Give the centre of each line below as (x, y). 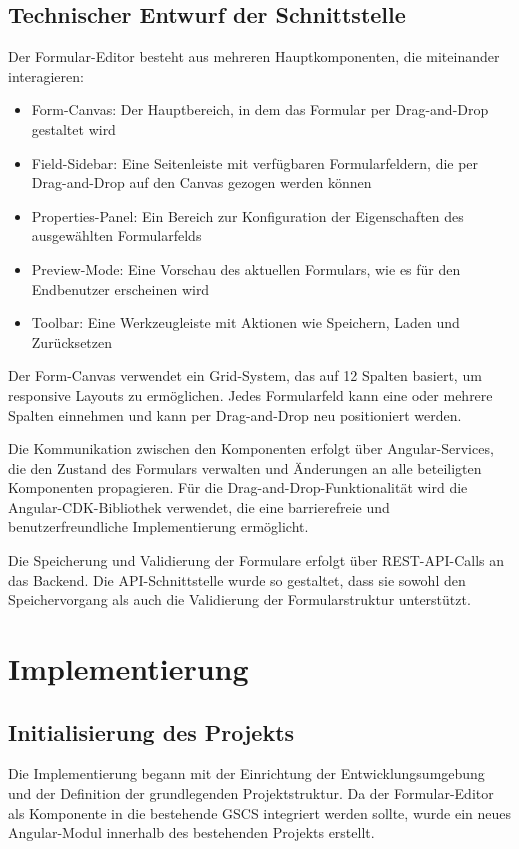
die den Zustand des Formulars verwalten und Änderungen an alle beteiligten (245, 467)
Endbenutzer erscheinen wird (120, 288)
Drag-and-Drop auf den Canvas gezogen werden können (201, 182)
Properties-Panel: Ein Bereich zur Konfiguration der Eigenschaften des (247, 215)
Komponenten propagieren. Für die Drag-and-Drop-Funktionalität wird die (238, 487)
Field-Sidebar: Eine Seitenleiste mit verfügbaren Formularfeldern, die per (255, 162)
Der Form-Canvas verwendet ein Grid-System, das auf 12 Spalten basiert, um (245, 375)
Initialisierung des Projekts (151, 731)
